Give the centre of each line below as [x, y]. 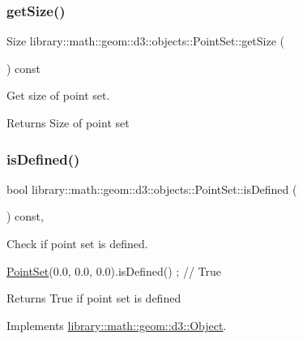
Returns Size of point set [68, 122]
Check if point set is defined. [77, 243]
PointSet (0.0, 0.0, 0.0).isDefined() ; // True [114, 270]
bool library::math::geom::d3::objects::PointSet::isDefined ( [152, 189]
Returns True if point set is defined [94, 298]
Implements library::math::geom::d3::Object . [117, 325]
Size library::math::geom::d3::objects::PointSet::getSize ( [146, 41]
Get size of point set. [58, 95]
